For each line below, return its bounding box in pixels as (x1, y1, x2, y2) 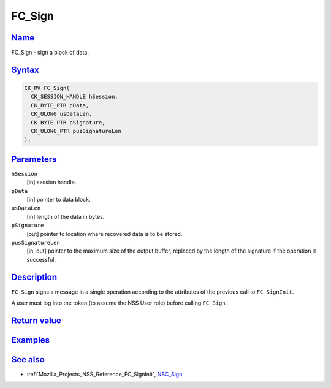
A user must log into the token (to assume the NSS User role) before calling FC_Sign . (11, 299, 227, 306)
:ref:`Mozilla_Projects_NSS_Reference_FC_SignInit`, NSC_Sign (26, 371, 183, 378)
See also (11, 354, 45, 365)
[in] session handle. (26, 178, 77, 186)
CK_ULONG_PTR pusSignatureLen (31, 127, 122, 135)
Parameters (11, 154, 57, 164)
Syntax (11, 64, 39, 75)
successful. (26, 256, 56, 263)
